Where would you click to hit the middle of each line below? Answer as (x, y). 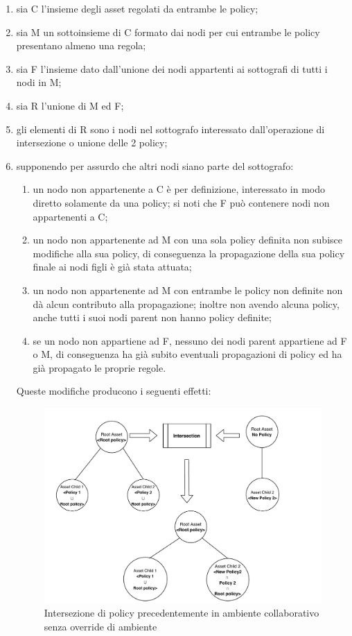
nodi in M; (39, 82)
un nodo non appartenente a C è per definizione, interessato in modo (179, 189)
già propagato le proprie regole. (99, 367)
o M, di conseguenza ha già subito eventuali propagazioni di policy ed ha (187, 354)
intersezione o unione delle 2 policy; (92, 143)
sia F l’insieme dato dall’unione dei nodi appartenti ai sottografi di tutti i (172, 68)
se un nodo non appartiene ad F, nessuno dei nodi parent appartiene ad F (190, 340)
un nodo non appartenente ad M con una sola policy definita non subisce (187, 240)
